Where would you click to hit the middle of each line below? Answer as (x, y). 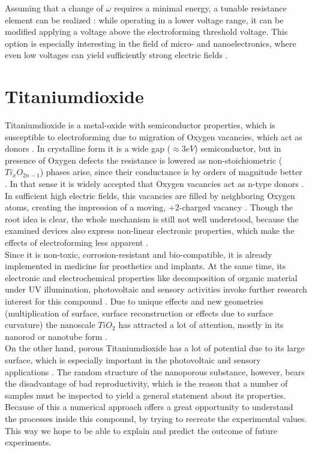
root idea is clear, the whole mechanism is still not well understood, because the (152, 219)
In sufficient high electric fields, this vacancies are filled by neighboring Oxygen (150, 195)
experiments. (28, 442)
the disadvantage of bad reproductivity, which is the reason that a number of (146, 383)
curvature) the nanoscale (50, 325)
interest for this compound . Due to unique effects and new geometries (134, 301)
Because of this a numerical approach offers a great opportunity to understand (149, 407)
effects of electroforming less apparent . (77, 242)
